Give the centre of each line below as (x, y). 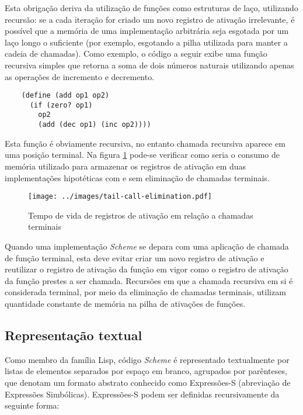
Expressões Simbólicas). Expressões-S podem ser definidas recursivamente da (142, 394)
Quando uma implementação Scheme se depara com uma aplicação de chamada (147, 246)
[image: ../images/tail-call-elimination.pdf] (120, 197)
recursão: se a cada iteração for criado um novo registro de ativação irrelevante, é (150, 19)
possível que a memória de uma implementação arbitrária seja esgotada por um (147, 31)
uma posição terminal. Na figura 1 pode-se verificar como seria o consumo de (142, 155)
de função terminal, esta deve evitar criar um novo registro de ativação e (135, 257)
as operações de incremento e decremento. (80, 76)
